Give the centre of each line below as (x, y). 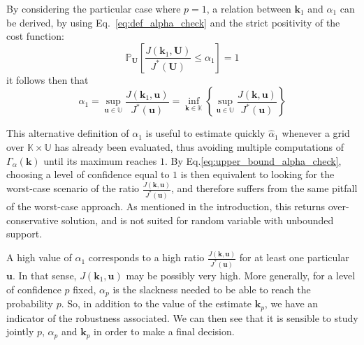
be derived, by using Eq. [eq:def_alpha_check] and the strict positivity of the (173, 22)
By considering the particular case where (94, 8)
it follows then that (48, 79)
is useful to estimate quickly (205, 133)
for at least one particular (294, 257)
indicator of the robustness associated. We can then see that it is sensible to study (182, 317)
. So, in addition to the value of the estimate (156, 303)
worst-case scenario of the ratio (73, 188)
